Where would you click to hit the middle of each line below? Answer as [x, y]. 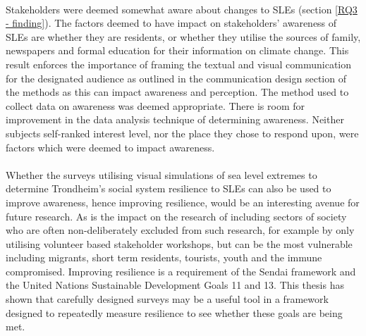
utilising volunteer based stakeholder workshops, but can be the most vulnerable [179, 243]
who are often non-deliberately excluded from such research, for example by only [180, 230]
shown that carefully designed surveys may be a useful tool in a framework [167, 299]
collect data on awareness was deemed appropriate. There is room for [155, 105]
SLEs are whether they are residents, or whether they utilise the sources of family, [183, 36]
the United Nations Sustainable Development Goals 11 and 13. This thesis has [175, 285]
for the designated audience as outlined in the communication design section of [176, 78]
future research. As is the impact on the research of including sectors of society [176, 216]
